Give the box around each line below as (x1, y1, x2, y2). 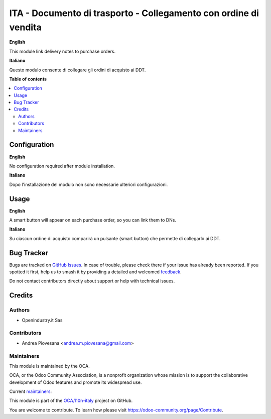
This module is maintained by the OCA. (9, 363, 90, 369)
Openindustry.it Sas (22, 317, 63, 323)
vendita (9, 22, 42, 33)
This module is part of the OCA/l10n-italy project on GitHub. (9, 397, 133, 404)
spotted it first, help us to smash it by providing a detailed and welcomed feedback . (9, 269, 182, 275)
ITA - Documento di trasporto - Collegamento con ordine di (9, 8, 259, 19)
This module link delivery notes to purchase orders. (9, 48, 116, 54)
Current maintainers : (9, 388, 52, 394)
